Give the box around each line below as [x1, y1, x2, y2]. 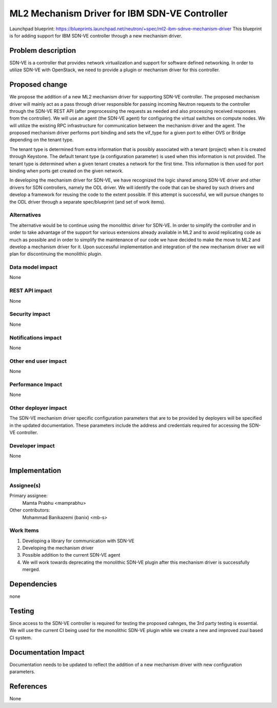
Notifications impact [9, 334, 62, 341]
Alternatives [9, 211, 41, 219]
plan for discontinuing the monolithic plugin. [9, 251, 103, 257]
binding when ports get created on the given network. [9, 168, 124, 174]
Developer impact [9, 442, 55, 449]
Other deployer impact [9, 404, 67, 411]
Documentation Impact [9, 648, 85, 657]
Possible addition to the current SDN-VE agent [22, 552, 121, 558]
